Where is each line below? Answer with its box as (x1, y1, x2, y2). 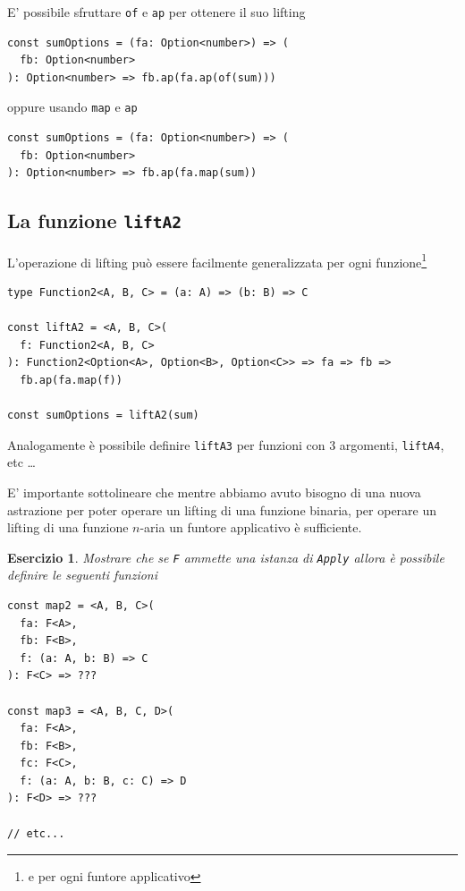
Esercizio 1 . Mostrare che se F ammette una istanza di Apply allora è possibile (7, 547, 444, 566)
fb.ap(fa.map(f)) (20, 373, 123, 386)
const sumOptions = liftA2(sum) (7, 409, 199, 422)
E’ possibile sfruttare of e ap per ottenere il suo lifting (7, 3, 306, 21)
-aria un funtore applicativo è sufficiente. (139, 518, 362, 537)
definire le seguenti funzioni (7, 565, 158, 584)
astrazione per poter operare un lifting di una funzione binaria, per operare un (7, 500, 437, 519)
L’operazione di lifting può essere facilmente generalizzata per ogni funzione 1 (7, 250, 427, 271)
